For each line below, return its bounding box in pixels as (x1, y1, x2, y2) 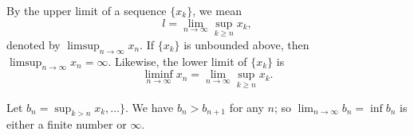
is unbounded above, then (183, 36, 310, 52)
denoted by (6, 36, 61, 52)
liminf (144, 69, 173, 81)
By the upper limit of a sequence (6, 2, 167, 18)
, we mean (192, 2, 242, 18)
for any (229, 98, 264, 115)
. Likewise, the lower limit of (108, 52, 247, 69)
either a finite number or (6, 116, 127, 133)
